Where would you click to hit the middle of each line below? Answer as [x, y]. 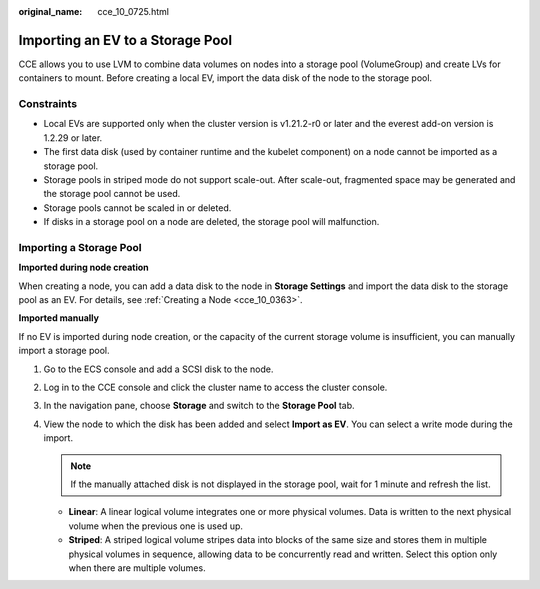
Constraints [48, 104]
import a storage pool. [64, 351]
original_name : [50, 11]
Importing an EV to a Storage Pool [125, 40]
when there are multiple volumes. [137, 567]
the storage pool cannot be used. [112, 194]
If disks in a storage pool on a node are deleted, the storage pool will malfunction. [211, 222]
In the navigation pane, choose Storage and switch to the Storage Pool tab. [199, 406]
